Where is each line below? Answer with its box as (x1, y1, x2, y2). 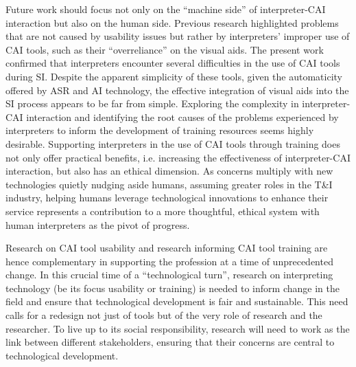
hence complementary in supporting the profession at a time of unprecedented (5, 254, 333, 268)
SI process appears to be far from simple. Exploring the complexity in (5, 96, 299, 111)
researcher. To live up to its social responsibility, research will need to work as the (5, 321, 350, 335)
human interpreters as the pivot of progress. (5, 217, 190, 232)
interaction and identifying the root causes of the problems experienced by (26, 109, 339, 124)
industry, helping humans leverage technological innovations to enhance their (5, 190, 329, 205)
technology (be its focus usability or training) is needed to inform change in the (5, 280, 340, 295)
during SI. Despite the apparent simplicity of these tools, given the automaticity (5, 69, 342, 83)
